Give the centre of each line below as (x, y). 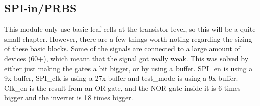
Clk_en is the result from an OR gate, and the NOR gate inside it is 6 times (122, 88)
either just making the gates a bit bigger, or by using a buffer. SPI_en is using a (128, 68)
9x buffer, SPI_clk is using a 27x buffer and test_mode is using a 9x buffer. (121, 78)
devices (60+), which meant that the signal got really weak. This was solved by (126, 58)
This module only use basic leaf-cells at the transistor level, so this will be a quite (130, 29)
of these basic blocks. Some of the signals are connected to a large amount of (122, 48)
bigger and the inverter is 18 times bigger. (69, 98)
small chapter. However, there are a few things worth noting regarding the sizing (128, 38)
